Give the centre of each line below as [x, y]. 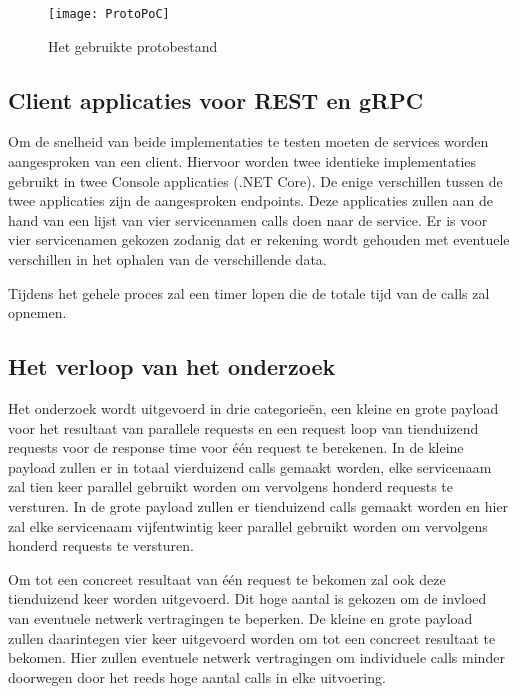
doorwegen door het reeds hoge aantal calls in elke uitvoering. [197, 676]
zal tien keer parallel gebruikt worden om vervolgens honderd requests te [230, 486]
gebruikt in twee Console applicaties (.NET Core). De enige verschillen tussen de [255, 180]
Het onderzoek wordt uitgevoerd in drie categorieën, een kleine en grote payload [253, 408]
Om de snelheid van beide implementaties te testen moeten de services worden [248, 141]
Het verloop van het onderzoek [172, 366]
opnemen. [37, 312]
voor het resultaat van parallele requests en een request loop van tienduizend [243, 427]
